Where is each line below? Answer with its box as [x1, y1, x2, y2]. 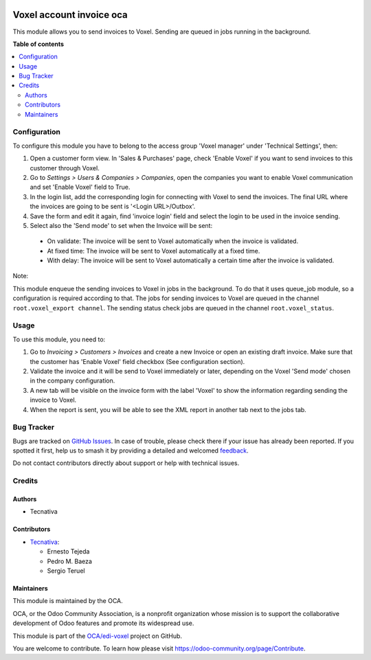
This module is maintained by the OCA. [12, 597, 123, 605]
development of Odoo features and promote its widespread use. [12, 619, 194, 628]
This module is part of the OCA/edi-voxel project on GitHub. [12, 632, 182, 640]
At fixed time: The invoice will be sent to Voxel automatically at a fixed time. [47, 247, 260, 255]
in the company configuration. [30, 376, 115, 385]
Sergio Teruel [47, 567, 85, 575]
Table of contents [12, 40, 65, 48]
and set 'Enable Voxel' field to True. [30, 183, 131, 192]
